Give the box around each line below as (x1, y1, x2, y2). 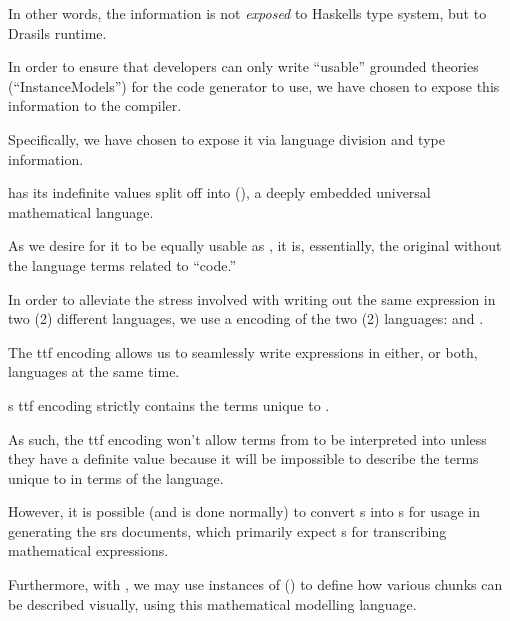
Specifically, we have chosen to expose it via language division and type (8, 128, 445, 149)
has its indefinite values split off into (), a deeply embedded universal (8, 182, 431, 203)
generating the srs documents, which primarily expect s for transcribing (8, 520, 447, 541)
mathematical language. (8, 201, 154, 222)
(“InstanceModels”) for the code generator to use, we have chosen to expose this (8, 75, 500, 96)
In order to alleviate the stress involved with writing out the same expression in (8, 288, 496, 309)
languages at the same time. (8, 361, 180, 382)
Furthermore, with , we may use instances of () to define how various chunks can (8, 574, 503, 595)
